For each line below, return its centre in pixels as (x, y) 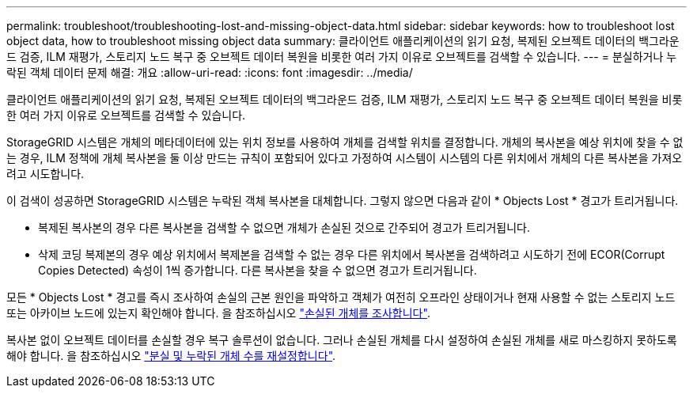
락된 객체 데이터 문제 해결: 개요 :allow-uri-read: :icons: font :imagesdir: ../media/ (210, 72)
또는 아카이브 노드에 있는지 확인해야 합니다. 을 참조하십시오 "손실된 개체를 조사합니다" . (218, 313)
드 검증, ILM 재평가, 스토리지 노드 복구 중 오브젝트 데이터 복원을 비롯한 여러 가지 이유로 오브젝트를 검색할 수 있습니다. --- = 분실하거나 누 (342, 57)
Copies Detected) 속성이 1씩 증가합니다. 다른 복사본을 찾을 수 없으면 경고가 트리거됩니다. (258, 270)
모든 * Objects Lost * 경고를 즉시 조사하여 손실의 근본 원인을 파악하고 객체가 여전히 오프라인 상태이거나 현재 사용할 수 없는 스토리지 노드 (341, 297)
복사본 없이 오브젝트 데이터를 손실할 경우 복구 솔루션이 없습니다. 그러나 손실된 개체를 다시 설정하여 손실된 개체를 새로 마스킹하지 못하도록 (342, 340)
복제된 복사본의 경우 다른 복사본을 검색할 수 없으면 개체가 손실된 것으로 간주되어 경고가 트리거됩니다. (284, 227)
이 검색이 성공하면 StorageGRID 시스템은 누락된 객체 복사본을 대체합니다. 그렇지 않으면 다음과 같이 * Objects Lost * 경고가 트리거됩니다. (343, 201)
